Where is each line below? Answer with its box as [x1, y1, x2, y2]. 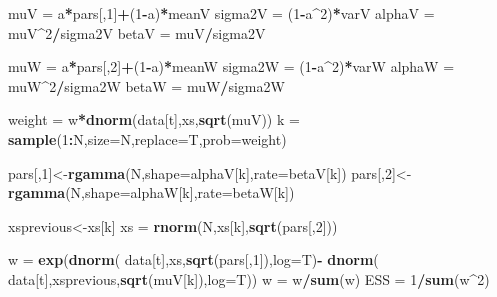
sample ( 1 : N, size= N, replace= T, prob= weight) [8, 128, 287, 149]
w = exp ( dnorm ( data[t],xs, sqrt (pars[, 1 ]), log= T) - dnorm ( [8, 249, 379, 270]
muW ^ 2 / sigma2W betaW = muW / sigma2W [8, 75, 285, 96]
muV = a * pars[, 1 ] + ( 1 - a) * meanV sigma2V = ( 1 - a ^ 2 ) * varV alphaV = [8, 3, 435, 23]
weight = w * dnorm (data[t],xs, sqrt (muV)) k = [8, 109, 300, 130]
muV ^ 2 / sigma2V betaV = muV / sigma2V [8, 22, 266, 43]
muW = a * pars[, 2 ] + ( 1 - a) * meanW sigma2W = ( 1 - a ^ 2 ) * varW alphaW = [8, 56, 455, 77]
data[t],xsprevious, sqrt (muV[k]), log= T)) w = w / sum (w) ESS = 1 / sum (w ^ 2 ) [8, 268, 490, 289]
